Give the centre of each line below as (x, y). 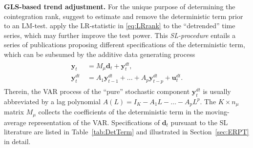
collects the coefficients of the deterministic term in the (121, 112)
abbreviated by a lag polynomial (53, 101)
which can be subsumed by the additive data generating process (100, 54)
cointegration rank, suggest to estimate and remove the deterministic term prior (124, 16)
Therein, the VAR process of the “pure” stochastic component (97, 91)
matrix (14, 112)
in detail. (17, 141)
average (15, 122)
